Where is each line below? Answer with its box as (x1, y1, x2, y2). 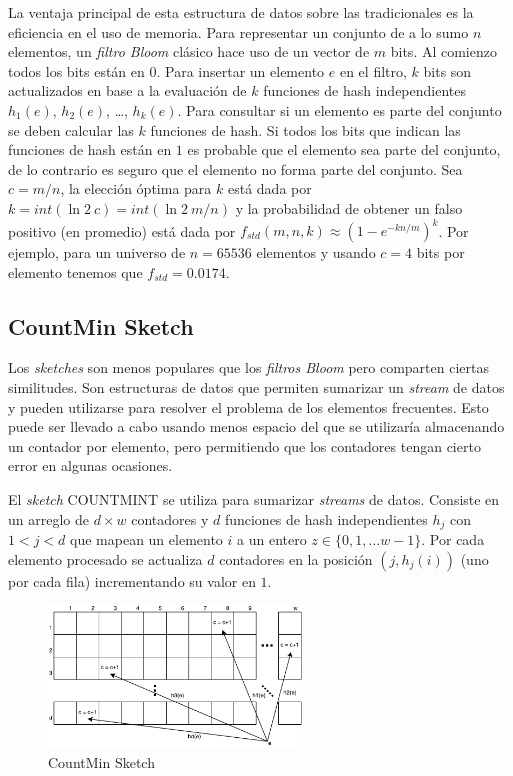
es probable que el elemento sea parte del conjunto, (187, 139, 501, 160)
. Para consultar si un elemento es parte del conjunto (177, 99, 502, 120)
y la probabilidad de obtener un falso (235, 197, 463, 218)
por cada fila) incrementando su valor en (8, 570, 256, 591)
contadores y (131, 508, 209, 529)
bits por (416, 242, 465, 263)
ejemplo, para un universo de (8, 242, 186, 263)
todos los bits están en (8, 60, 145, 81)
